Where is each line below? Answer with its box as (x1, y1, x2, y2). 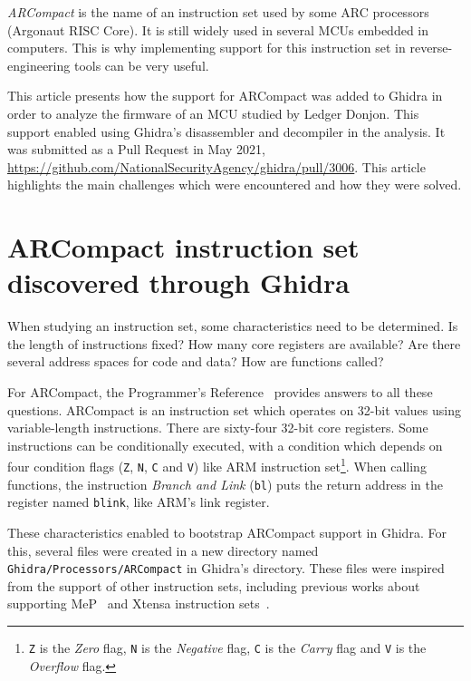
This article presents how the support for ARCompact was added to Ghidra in (7, 86, 443, 105)
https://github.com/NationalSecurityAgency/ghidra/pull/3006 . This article (7, 157, 426, 176)
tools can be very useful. (73, 55, 209, 74)
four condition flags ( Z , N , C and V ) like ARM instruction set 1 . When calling (7, 454, 427, 476)
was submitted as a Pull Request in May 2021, (7, 140, 265, 159)
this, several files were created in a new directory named (7, 540, 319, 559)
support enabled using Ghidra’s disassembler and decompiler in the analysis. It (7, 122, 446, 141)
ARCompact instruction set (7, 229, 360, 266)
